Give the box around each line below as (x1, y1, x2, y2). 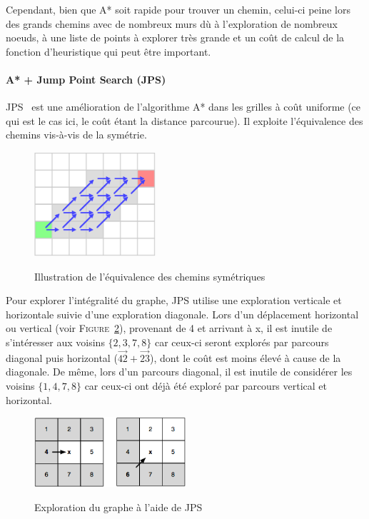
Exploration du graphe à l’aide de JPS (34, 499, 203, 514)
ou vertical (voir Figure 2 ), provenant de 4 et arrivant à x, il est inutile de (6, 321, 333, 336)
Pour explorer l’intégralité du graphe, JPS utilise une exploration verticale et (6, 293, 342, 308)
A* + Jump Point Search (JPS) (6, 71, 166, 86)
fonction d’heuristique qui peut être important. (6, 44, 211, 59)
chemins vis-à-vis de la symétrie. (6, 127, 147, 142)
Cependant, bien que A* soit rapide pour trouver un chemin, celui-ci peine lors (6, 2, 350, 16)
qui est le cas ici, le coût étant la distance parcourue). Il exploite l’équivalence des (6, 113, 363, 128)
